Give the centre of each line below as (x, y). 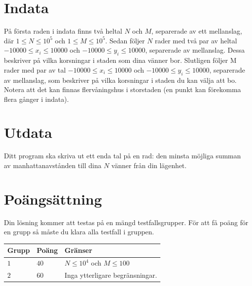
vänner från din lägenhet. (149, 165)
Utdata (28, 132)
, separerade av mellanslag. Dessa (195, 50)
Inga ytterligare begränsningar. (111, 275)
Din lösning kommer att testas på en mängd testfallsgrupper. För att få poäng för (126, 222)
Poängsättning (53, 199)
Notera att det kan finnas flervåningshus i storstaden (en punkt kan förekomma (123, 89)
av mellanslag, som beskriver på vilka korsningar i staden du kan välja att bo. (120, 80)
